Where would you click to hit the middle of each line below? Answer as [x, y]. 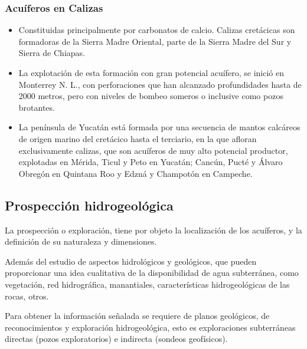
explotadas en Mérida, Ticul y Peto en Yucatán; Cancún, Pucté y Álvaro [151, 162]
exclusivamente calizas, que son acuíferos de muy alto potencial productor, [153, 150]
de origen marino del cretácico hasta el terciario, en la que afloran [138, 138]
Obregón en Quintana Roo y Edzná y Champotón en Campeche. [135, 173]
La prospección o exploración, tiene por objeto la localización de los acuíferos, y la [153, 230]
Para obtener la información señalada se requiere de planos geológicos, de [137, 316]
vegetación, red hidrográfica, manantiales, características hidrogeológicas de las [147, 284]
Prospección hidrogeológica [89, 205]
